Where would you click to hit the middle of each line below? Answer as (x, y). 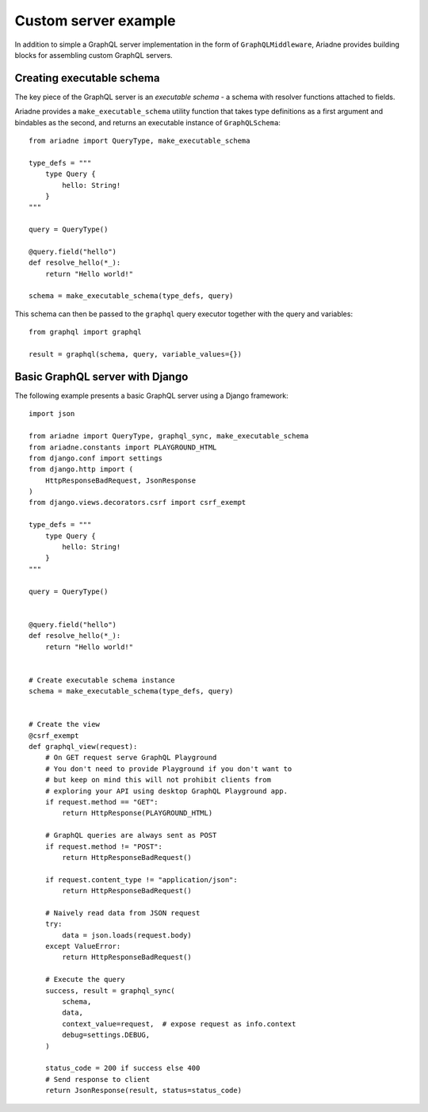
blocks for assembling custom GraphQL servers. (94, 55)
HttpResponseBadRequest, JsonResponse (120, 480)
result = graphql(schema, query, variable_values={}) (135, 354)
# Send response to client (97, 1079)
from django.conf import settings (96, 458)
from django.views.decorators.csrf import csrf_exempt (138, 503)
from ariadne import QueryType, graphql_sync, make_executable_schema (169, 436)
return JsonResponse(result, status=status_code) (143, 1091)
